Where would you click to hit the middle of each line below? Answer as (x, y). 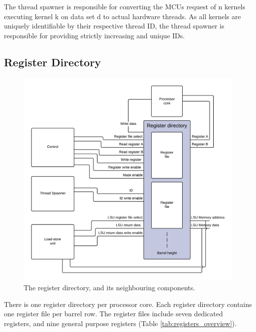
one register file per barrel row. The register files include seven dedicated (113, 314)
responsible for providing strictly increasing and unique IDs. (95, 35)
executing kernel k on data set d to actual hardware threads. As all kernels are (123, 16)
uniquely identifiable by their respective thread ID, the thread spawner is (114, 26)
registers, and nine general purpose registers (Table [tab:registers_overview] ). (120, 323)
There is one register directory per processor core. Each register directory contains (128, 304)
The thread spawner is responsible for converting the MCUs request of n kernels (125, 6)
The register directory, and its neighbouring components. (110, 287)
